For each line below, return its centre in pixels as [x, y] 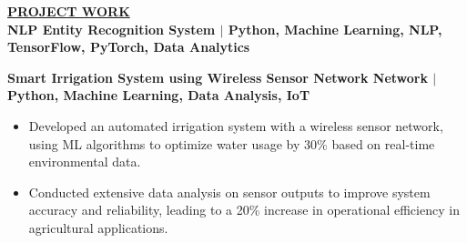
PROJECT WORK [69, 11]
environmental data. [85, 162]
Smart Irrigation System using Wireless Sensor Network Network [218, 77]
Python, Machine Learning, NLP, [335, 29]
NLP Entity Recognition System [112, 29]
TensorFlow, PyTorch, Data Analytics [129, 47]
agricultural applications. [98, 227]
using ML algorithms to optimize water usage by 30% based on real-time [232, 143]
